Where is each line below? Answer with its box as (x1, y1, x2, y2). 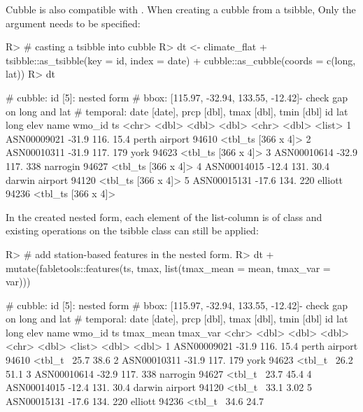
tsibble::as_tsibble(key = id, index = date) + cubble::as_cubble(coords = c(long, (6, 52, 356, 67)
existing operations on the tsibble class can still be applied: (6, 223, 259, 238)
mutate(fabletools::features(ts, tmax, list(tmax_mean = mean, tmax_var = (6, 260, 331, 275)
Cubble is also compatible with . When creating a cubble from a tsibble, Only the (6, 2, 356, 16)
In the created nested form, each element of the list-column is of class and (6, 209, 322, 224)
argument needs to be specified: (6, 15, 141, 30)
